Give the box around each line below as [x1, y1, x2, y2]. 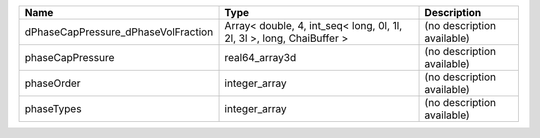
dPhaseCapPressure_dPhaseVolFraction [24, 25, 214, 39]
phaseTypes [24, 102, 82, 115]
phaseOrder [24, 76, 81, 90]
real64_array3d [224, 51, 297, 64]
